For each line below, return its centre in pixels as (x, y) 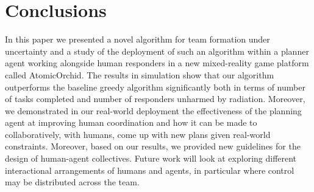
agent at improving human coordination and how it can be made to (131, 122)
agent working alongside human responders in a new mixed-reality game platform (157, 63)
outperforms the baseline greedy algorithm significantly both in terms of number (155, 87)
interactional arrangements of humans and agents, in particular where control (150, 170)
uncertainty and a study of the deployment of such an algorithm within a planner (157, 51)
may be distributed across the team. (72, 182)
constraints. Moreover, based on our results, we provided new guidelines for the (153, 146)
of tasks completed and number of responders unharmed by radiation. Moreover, (155, 99)
